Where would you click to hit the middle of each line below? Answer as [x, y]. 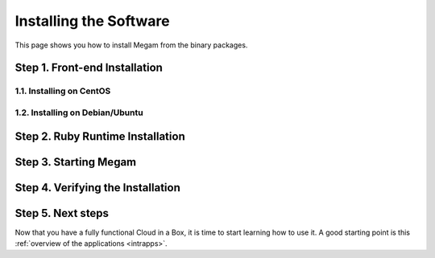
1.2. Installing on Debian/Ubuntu [79, 113]
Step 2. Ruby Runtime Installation [100, 136]
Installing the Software [92, 21]
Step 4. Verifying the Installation [97, 188]
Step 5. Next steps [62, 213]
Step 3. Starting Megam [76, 162]
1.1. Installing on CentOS [63, 91]
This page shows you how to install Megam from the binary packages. [131, 45]
